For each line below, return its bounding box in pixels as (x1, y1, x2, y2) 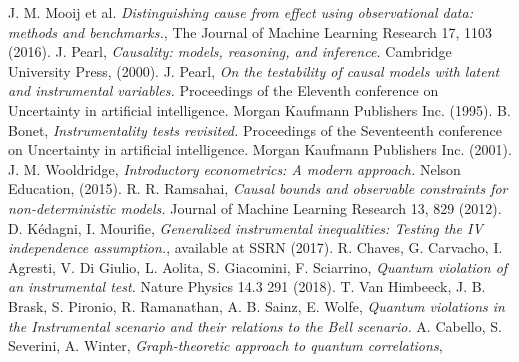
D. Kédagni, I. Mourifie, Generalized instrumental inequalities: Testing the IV (8, 217, 483, 238)
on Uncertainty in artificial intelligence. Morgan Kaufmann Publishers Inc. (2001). (8, 139, 512, 160)
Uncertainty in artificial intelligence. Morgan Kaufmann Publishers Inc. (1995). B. (8, 99, 511, 120)
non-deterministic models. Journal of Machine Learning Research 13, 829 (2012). (8, 197, 502, 218)
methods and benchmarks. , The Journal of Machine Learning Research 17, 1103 (8, 21, 493, 42)
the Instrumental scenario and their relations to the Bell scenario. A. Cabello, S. (8, 315, 502, 336)
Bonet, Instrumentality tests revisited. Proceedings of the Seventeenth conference (8, 119, 502, 140)
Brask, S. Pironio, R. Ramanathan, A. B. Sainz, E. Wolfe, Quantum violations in (8, 295, 505, 316)
